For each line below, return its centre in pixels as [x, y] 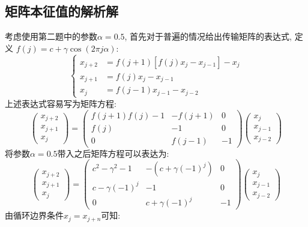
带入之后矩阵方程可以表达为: [113, 153]
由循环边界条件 [34, 215]
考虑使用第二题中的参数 [51, 36]
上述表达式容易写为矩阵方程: [61, 103]
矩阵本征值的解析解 [62, 11]
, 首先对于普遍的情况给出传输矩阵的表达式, [208, 36]
